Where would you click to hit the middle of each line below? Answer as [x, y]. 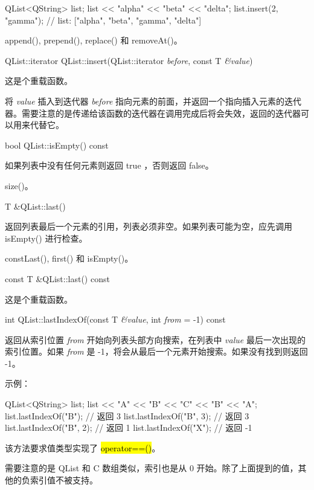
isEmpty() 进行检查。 [46, 238]
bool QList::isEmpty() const [57, 145]
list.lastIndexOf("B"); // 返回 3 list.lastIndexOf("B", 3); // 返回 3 [127, 415]
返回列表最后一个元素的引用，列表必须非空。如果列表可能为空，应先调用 [149, 226]
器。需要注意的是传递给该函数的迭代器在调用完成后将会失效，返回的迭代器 [153, 113]
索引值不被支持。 [64, 480]
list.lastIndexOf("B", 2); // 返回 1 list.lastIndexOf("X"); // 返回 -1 [129, 427]
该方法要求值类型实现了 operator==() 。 [83, 447]
